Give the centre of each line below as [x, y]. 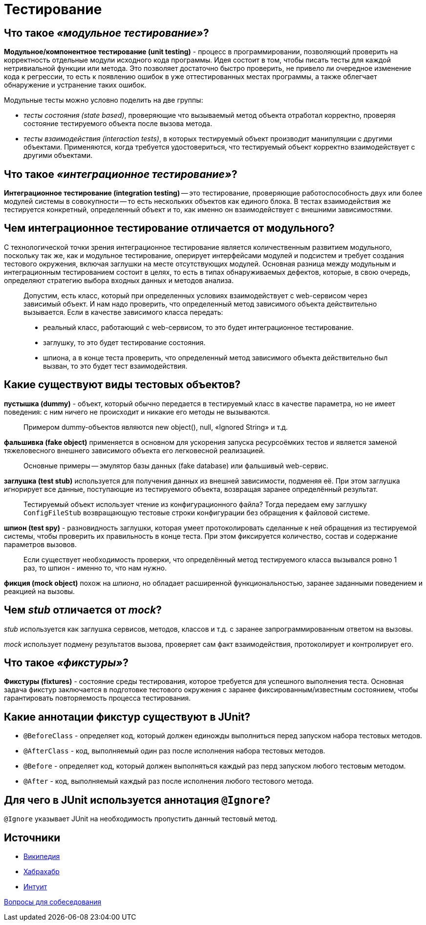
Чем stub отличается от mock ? [83, 610]
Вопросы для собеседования [53, 902]
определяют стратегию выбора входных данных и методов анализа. [119, 280]
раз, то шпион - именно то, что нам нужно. [95, 568]
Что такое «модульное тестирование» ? [106, 33]
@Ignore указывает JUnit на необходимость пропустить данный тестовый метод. [141, 819]
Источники [32, 837]
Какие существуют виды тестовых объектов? [122, 385]
